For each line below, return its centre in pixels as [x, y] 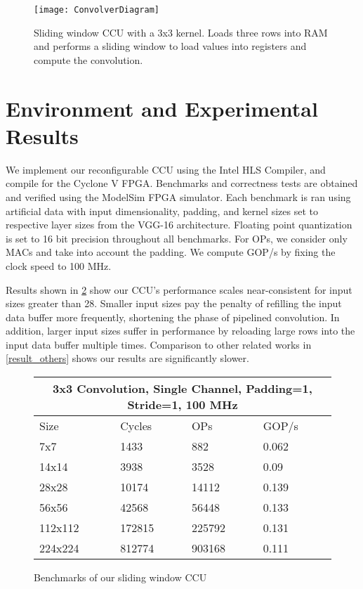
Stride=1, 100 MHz [183, 405]
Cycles [136, 426]
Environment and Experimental [162, 108]
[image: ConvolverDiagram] [97, 10]
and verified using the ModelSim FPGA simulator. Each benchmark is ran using [178, 196]
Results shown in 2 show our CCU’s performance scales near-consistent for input [179, 289]
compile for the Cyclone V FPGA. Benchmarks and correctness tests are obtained [182, 183]
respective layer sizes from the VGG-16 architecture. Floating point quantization [179, 225]
